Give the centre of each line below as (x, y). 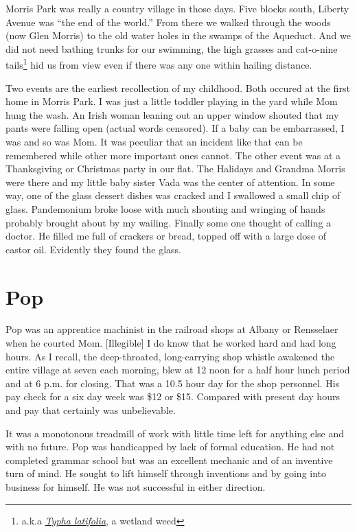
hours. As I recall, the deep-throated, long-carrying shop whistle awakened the (170, 356)
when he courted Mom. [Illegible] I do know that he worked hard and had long (171, 343)
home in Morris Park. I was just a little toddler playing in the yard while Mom (172, 101)
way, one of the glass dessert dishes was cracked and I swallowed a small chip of (173, 195)
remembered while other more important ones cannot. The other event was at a (173, 155)
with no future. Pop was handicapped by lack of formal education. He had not (170, 447)
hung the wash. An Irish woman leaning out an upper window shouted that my (172, 114)
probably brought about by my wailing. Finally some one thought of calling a (169, 222)
